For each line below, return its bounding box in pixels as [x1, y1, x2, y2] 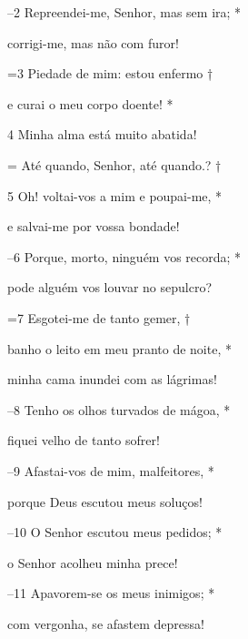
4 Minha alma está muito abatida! [7, 125, 197, 144]
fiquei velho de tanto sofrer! [7, 431, 160, 450]
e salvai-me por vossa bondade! [7, 217, 180, 236]
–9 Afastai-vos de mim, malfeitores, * [7, 461, 214, 480]
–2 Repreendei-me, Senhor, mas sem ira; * [7, 3, 242, 21]
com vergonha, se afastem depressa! [7, 614, 204, 633]
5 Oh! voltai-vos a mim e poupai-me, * [7, 186, 223, 205]
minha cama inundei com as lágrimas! [7, 370, 217, 389]
